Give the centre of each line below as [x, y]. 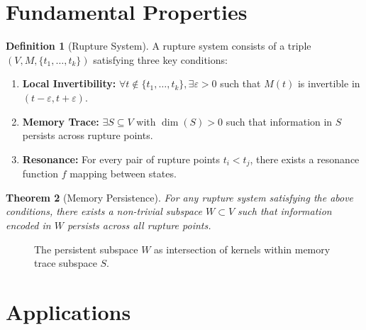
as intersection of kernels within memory [242, 249]
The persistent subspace [86, 249]
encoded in [28, 225]
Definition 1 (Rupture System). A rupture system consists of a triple [159, 46]
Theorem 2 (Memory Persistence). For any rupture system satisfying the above [180, 197]
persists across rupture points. [88, 135]
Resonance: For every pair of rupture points [121, 159]
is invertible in [329, 83]
